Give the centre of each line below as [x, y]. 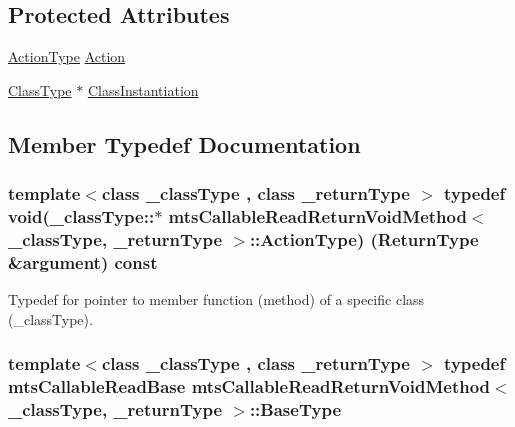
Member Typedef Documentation [184, 143]
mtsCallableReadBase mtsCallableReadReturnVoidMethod [249, 386]
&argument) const [83, 261]
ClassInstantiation [143, 89]
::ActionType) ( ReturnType [364, 238]
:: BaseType [295, 409]
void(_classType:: [81, 216]
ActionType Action [67, 56]
